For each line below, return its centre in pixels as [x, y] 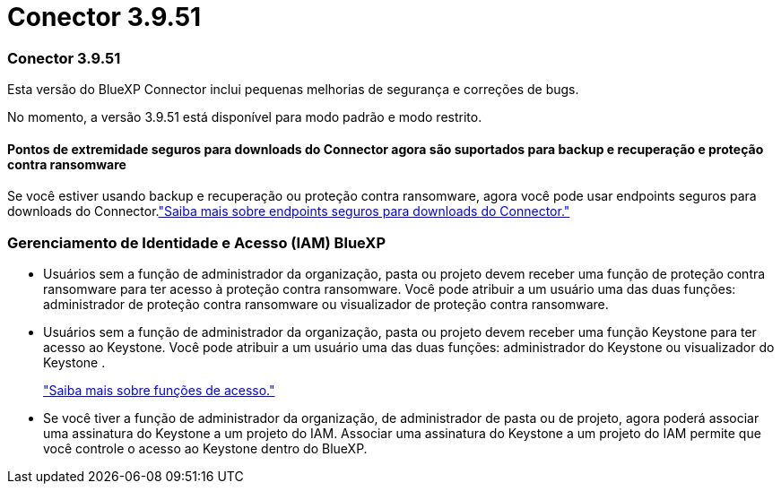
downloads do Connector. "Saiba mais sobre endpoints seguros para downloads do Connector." [289, 211]
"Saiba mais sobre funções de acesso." [159, 391]
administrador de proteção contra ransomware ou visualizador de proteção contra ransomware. [326, 305]
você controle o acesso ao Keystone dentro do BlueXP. [205, 449]
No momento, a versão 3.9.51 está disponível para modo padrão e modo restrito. [245, 117]
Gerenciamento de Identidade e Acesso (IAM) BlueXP [197, 242]
